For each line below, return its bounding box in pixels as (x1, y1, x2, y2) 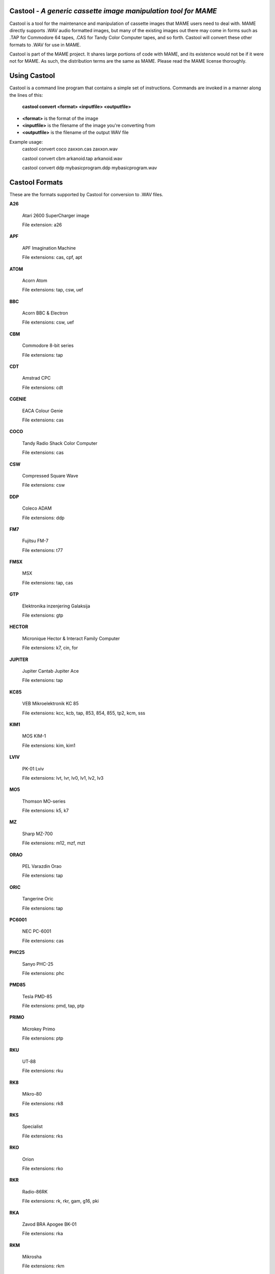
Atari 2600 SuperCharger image (22, 212, 90, 219)
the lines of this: (9, 92, 43, 98)
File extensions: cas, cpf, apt (22, 254, 82, 260)
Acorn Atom (22, 277, 48, 283)
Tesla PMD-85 (22, 993, 52, 999)
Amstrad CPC (22, 375, 51, 381)
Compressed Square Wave (22, 472, 78, 479)
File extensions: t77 (22, 547, 63, 553)
